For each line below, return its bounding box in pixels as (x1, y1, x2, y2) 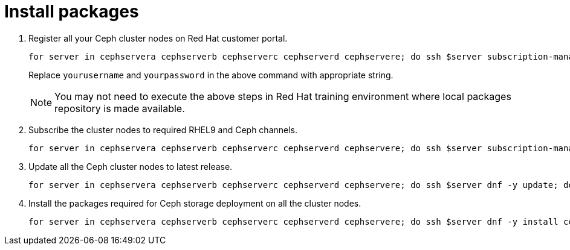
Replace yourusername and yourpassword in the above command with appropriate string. (28, 69, 393, 80)
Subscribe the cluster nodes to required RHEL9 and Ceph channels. (28, 124, 298, 135)
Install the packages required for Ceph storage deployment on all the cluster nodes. (28, 198, 361, 208)
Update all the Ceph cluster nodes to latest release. (28, 161, 233, 172)
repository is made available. (54, 102, 185, 114)
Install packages (4, 1, 139, 22)
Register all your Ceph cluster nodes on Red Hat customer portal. (28, 33, 288, 43)
